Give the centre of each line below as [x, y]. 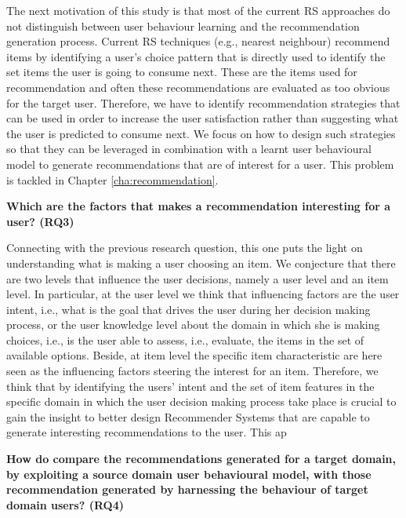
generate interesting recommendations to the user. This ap [147, 432]
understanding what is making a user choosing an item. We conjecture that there [201, 263]
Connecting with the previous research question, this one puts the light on [185, 248]
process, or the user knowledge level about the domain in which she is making [193, 325]
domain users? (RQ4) [65, 504]
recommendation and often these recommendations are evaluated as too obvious [198, 87]
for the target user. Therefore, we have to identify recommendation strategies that [203, 102]
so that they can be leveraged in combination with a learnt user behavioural [189, 149]
